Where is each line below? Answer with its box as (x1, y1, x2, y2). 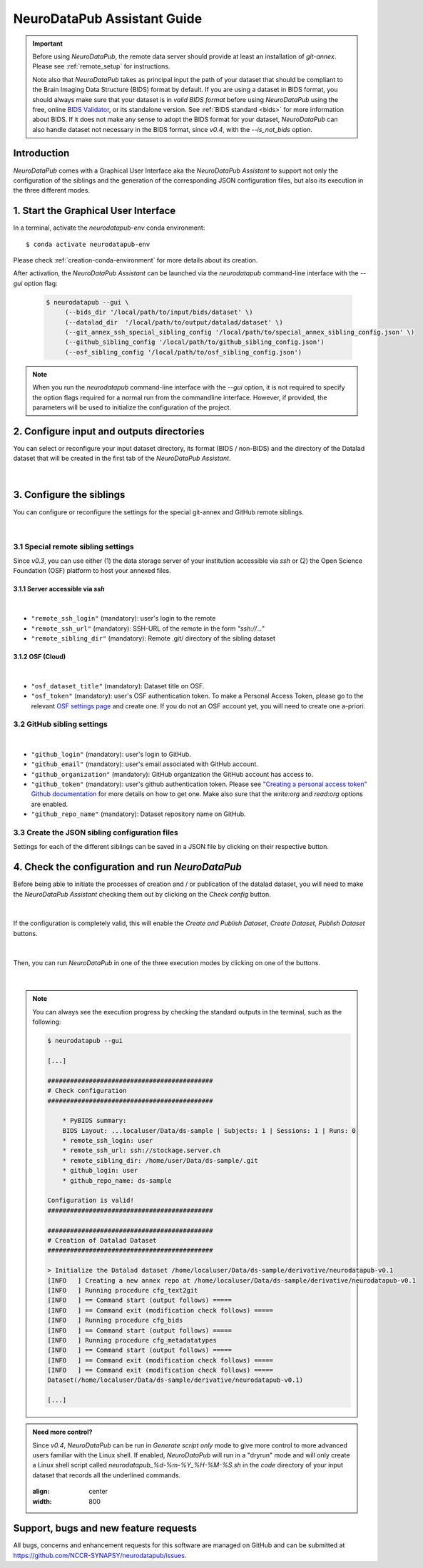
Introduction (13, 147, 70, 160)
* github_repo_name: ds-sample (62, 1176, 172, 1184)
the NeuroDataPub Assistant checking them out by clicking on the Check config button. (13, 890, 271, 898)
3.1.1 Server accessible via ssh (13, 585, 105, 594)
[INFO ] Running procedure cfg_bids (47, 1316, 183, 1325)
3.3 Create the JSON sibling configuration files (13, 828, 178, 838)
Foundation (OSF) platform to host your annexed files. (13, 566, 171, 575)
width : (32, 1497, 53, 1505)
